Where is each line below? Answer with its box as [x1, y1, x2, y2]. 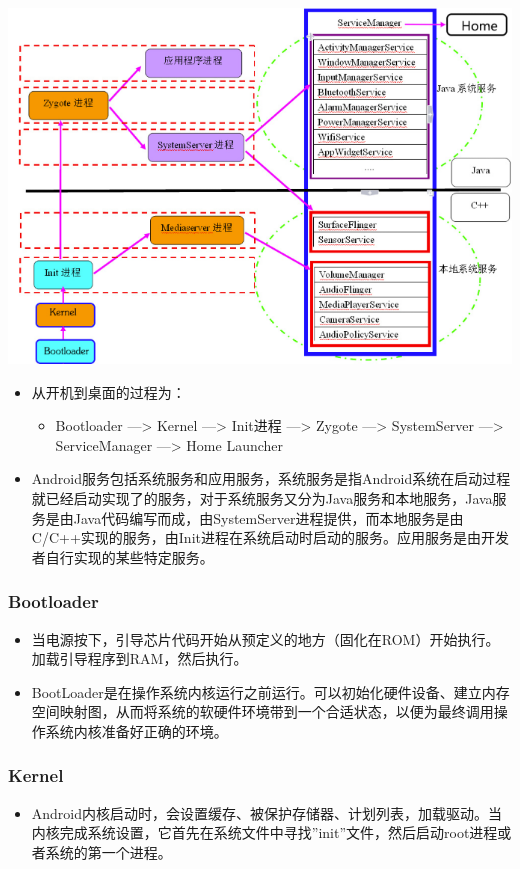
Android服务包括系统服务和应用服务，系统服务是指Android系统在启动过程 [31, 468, 511, 489]
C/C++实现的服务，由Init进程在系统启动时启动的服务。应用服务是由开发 [31, 527, 509, 548]
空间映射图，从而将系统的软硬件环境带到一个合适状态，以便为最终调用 [31, 701, 494, 722]
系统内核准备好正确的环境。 [45, 720, 228, 741]
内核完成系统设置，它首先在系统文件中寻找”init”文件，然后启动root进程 [31, 822, 498, 843]
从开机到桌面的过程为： [31, 381, 186, 402]
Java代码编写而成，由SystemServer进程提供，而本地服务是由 [73, 507, 464, 528]
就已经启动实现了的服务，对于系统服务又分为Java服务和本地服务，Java [31, 487, 493, 508]
